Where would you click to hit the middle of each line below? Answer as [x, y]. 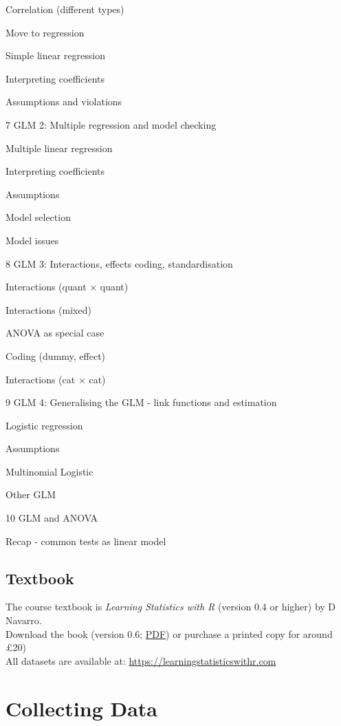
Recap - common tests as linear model [86, 541]
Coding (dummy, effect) [56, 355]
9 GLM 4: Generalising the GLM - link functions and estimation [141, 402]
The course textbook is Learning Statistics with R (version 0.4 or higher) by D [171, 607]
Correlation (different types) [65, 9]
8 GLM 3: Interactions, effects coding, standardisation [119, 263]
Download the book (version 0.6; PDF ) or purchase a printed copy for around [169, 633]
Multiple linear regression [59, 148]
